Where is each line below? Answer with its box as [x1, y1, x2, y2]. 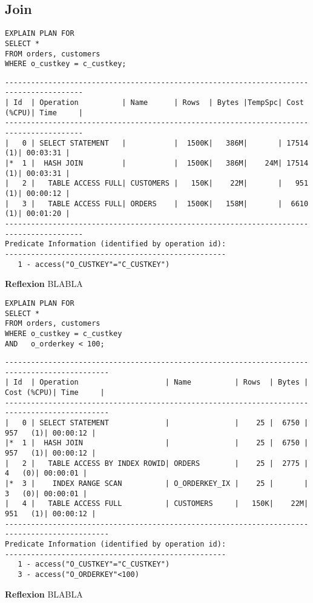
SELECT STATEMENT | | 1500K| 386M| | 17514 [39, 138, 309, 147]
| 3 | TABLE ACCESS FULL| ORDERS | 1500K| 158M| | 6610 [5, 199, 309, 208]
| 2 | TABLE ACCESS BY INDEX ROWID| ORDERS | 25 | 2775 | [5, 459, 309, 468]
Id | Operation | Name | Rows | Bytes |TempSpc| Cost [13, 98, 304, 107]
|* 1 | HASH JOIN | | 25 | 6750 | [5, 439, 309, 448]
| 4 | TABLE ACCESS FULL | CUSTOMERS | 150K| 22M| [5, 499, 309, 508]
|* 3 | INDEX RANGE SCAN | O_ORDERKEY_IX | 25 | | [5, 479, 309, 488]
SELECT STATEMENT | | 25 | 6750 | [39, 419, 309, 428]
